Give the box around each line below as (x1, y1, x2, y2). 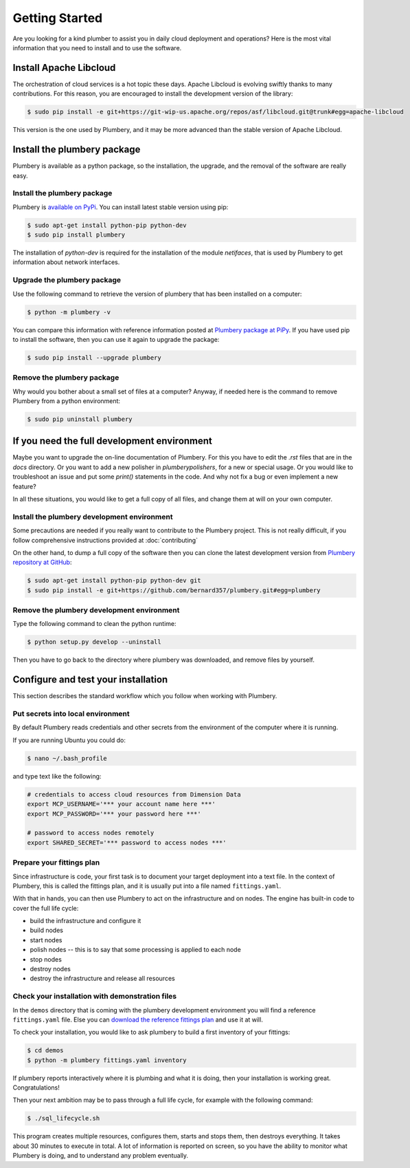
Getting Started (12, 10, 103, 25)
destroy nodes (30, 965, 71, 973)
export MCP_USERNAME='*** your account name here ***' (27, 800, 216, 808)
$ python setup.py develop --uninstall (27, 638, 161, 646)
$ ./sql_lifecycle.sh (27, 1114, 100, 1123)
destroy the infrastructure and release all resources (30, 974, 175, 983)
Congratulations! (12, 1083, 60, 1092)
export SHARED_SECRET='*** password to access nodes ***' (27, 839, 227, 846)
